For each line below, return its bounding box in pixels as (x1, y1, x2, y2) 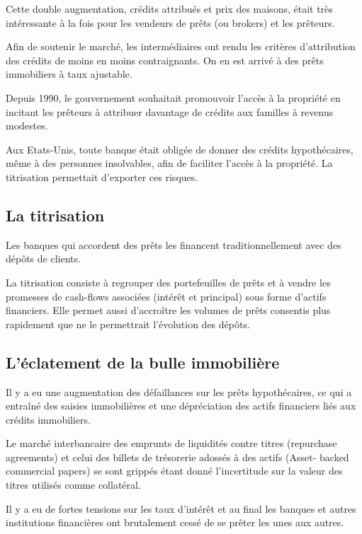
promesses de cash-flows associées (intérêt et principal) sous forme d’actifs (6, 289, 327, 303)
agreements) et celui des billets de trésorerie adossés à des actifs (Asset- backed (6, 449, 349, 464)
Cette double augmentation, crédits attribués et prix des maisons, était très (6, 1, 333, 16)
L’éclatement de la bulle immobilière (6, 351, 280, 373)
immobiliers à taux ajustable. (6, 66, 132, 81)
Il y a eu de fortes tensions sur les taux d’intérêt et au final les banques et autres (6, 501, 356, 516)
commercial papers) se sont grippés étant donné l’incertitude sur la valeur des (6, 463, 343, 478)
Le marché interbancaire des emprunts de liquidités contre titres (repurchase (6, 436, 337, 451)
